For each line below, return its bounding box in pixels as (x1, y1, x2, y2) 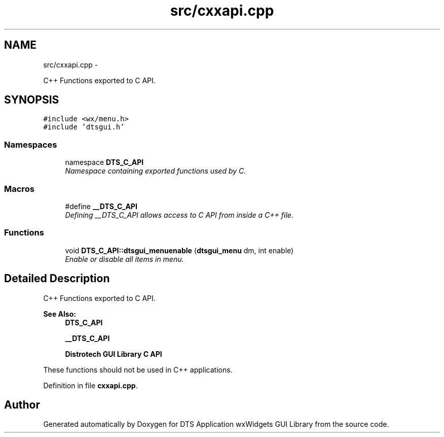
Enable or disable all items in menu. (65, 254, 184, 263)
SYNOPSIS (4, 93, 59, 107)
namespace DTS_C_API (65, 158, 144, 167)
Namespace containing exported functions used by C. (65, 166, 246, 176)
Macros (4, 183, 34, 194)
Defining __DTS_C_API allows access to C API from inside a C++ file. (65, 210, 293, 219)
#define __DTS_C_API (65, 201, 137, 211)
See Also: (43, 309, 76, 318)
